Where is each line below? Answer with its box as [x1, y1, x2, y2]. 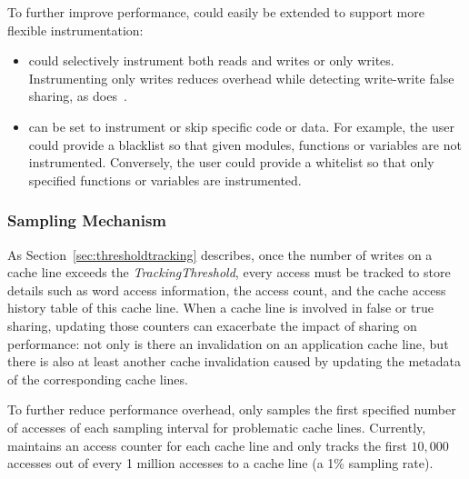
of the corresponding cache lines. [7, 369, 188, 388]
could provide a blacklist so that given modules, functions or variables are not [28, 135, 462, 154]
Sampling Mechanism [7, 209, 166, 232]
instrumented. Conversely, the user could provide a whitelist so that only [28, 153, 434, 172]
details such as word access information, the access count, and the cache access [7, 280, 446, 299]
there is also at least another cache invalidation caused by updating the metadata [7, 352, 461, 371]
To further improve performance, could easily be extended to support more [7, 3, 424, 21]
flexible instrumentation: [7, 20, 144, 39]
